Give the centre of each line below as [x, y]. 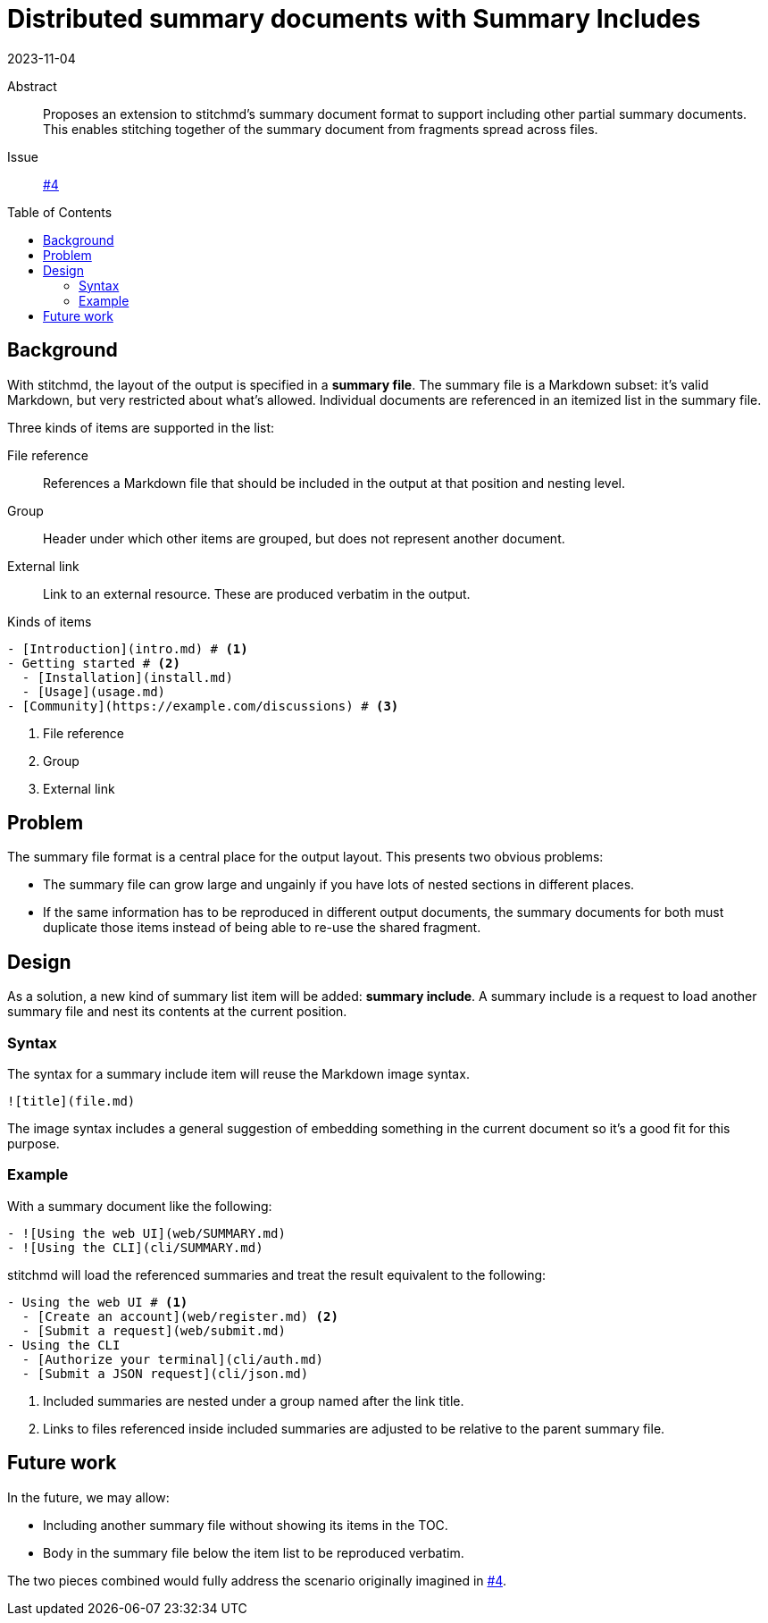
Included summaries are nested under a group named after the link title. [254, 1400]
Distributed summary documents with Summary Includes [354, 19]
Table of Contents [60, 212]
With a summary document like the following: [140, 1206]
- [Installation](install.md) [127, 677]
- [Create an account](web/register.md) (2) [180, 1316]
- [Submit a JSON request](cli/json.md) [165, 1373]
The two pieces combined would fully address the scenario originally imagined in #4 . [257, 1580]
